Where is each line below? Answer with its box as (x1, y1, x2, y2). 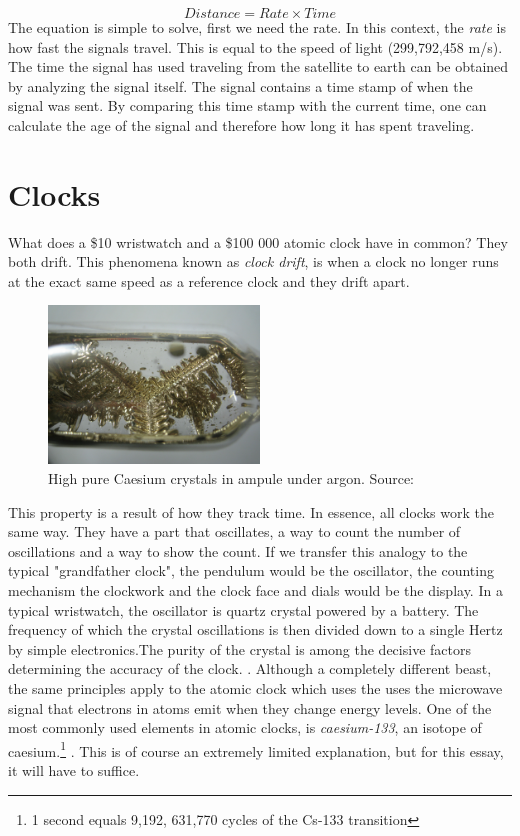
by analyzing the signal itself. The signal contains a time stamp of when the (8, 75, 473, 96)
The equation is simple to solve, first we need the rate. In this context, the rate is (8, 17, 506, 37)
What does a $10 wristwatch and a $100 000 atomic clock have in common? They (8, 231, 508, 252)
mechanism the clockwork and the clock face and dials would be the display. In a (8, 580, 503, 601)
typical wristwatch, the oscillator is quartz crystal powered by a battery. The (8, 599, 479, 620)
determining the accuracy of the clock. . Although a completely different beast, (8, 658, 492, 679)
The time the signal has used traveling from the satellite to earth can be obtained (8, 56, 509, 77)
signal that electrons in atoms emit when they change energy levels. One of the (8, 697, 492, 718)
